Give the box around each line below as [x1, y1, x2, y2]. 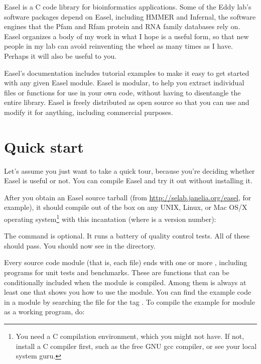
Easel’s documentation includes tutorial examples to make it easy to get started [4, 67, 249, 78]
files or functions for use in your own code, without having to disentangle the [4, 87, 241, 97]
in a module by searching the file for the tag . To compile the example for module [4, 296, 255, 307]
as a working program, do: [4, 306, 85, 317]
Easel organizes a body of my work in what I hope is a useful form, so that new [4, 31, 249, 41]
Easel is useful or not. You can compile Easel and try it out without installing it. [4, 175, 252, 186]
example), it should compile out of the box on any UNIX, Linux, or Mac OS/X [4, 202, 247, 212]
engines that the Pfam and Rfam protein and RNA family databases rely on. [4, 21, 240, 32]
